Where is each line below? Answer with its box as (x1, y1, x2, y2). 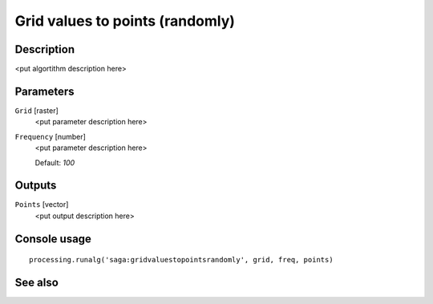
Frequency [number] (14, 132, 86, 141)
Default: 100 (34, 157, 75, 168)
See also (14, 276, 59, 290)
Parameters (14, 84, 75, 98)
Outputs (14, 179, 57, 193)
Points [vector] (14, 200, 69, 209)
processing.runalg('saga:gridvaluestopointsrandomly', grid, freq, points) (29, 255, 334, 265)
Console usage (14, 232, 92, 245)
